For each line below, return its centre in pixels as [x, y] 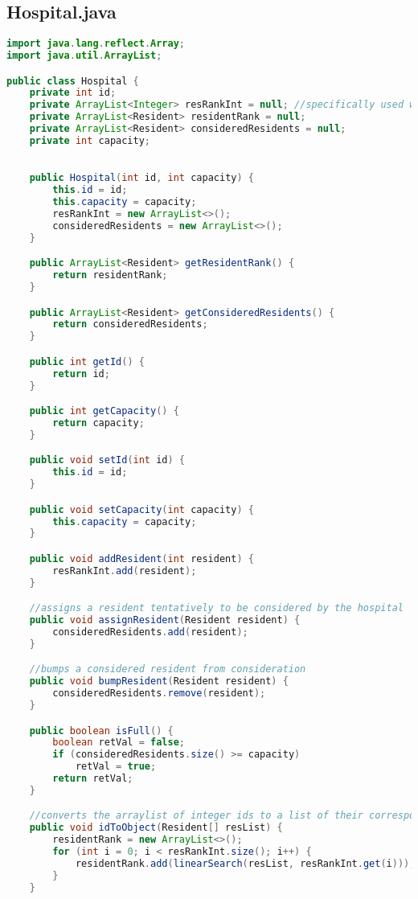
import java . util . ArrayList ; [84, 56]
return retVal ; [93, 779]
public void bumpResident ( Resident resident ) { [159, 681]
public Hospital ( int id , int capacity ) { [141, 178]
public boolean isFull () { [101, 731]
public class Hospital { [73, 81]
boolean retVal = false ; [119, 743]
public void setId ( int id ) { [107, 460]
